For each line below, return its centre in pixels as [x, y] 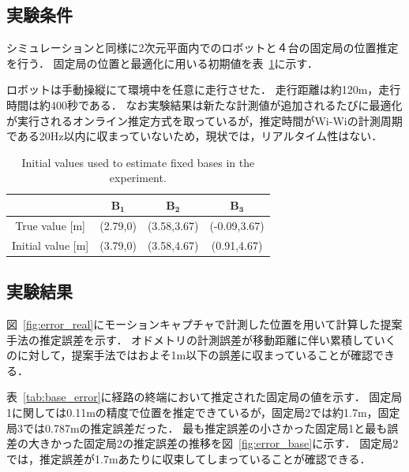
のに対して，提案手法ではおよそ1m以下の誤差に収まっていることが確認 [189, 355]
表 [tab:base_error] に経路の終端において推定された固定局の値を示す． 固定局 [204, 397]
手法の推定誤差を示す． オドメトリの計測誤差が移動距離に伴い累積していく [201, 339]
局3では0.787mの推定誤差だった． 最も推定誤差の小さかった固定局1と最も [197, 427]
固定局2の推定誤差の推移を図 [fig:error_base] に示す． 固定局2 [241, 443]
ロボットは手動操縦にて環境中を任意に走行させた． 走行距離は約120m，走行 [204, 89]
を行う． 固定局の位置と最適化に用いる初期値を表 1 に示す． [162, 63]
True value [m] [50, 225]
